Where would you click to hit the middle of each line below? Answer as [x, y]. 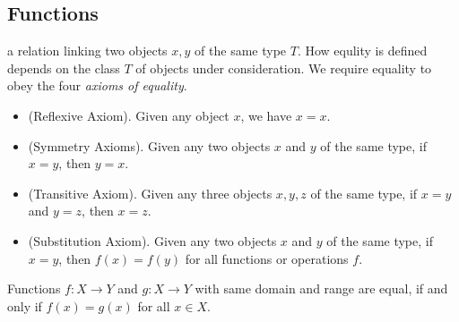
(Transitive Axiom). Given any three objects [150, 193]
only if [25, 305]
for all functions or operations [267, 258]
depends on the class [64, 68]
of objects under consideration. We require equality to [284, 68]
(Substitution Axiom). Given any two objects [152, 240]
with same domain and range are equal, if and [321, 288]
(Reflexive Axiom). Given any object [129, 115]
